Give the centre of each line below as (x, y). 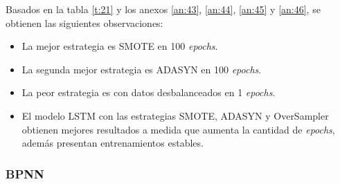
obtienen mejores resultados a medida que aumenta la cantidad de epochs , (178, 129)
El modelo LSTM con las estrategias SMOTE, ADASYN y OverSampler (175, 115)
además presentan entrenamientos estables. (113, 143)
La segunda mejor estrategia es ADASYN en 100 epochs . (142, 69)
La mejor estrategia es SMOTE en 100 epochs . (120, 46)
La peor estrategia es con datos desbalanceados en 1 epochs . (149, 92)
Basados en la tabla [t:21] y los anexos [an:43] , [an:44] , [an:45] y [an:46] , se (163, 9)
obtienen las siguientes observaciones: (84, 22)
